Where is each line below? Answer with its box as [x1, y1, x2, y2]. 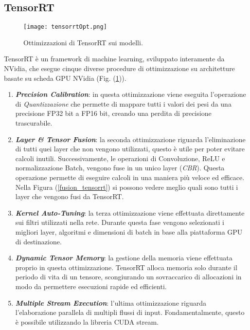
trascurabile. [15, 118, 53, 128]
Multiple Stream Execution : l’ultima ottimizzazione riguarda [15, 297, 206, 308]
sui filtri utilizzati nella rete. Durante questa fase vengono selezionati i [15, 217, 224, 227]
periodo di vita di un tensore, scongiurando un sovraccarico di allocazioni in [15, 272, 242, 282]
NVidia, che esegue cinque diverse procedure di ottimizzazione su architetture [4, 63, 235, 73]
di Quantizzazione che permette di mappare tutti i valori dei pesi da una [15, 98, 232, 109]
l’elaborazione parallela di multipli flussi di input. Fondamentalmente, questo [15, 307, 245, 317]
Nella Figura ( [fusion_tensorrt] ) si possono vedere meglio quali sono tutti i [15, 182, 238, 192]
